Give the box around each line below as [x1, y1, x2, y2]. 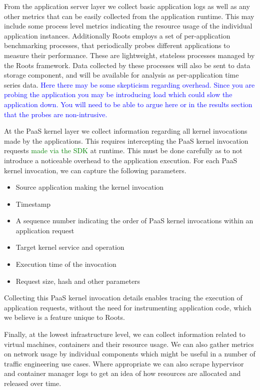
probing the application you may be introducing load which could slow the [4, 89, 232, 100]
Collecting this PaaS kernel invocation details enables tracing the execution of [4, 292, 242, 303]
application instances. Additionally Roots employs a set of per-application [4, 30, 230, 41]
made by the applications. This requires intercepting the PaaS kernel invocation [4, 135, 248, 146]
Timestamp [15, 198, 51, 209]
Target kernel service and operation [15, 242, 124, 252]
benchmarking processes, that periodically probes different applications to [4, 40, 230, 51]
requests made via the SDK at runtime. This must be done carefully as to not [4, 145, 242, 156]
